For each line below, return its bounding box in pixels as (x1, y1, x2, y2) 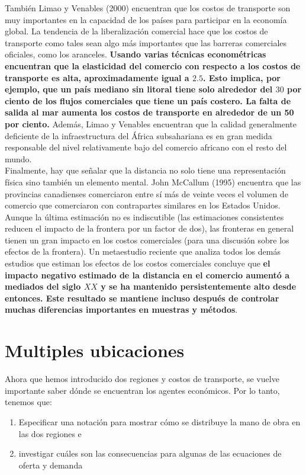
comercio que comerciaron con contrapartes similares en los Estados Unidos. (5, 199, 281, 211)
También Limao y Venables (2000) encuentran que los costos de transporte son (5, 2, 291, 14)
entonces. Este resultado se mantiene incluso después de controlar (5, 291, 279, 304)
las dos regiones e (18, 427, 82, 439)
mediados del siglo (5, 280, 81, 293)
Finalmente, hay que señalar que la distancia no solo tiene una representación (5, 164, 286, 176)
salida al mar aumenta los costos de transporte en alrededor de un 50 (5, 106, 294, 118)
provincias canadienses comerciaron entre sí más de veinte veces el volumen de (5, 187, 288, 200)
